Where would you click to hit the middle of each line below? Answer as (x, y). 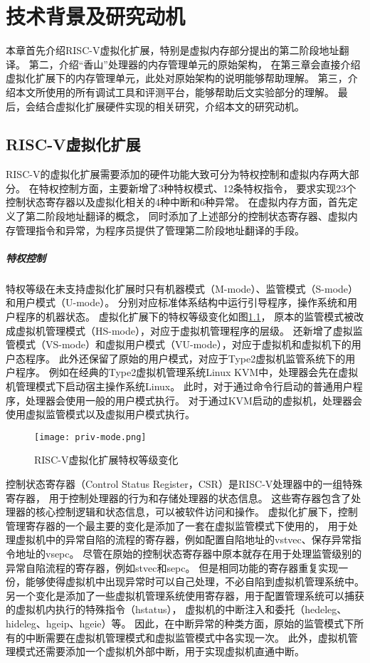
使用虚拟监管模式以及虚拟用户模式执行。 (100, 414)
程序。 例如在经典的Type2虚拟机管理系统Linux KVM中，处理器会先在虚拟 (187, 372)
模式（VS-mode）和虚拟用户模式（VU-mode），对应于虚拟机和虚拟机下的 (183, 344)
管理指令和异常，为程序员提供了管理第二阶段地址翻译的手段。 (160, 230)
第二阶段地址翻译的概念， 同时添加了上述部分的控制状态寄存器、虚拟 (186, 216)
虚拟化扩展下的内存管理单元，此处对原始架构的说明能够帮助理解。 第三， (177, 78)
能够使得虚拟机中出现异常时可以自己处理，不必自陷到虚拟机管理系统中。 (195, 581)
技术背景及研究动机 (96, 16)
